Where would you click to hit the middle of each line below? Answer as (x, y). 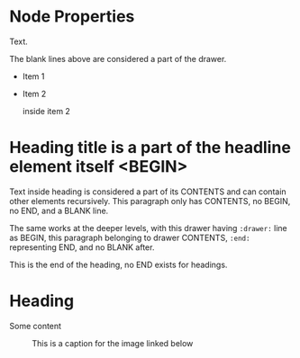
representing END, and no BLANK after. (82, 247)
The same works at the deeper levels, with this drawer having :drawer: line (149, 228)
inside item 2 (46, 111)
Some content (35, 326)
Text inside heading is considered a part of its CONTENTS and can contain (148, 192)
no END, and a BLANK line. (59, 210)
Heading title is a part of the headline (150, 148)
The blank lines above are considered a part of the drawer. (118, 58)
